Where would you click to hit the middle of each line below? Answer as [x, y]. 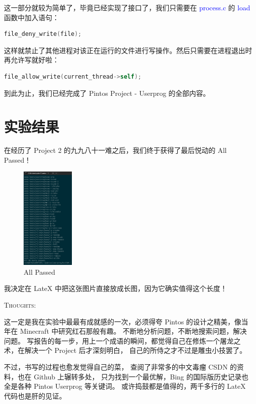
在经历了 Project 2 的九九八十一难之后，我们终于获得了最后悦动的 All [115, 150]
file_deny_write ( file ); [43, 34]
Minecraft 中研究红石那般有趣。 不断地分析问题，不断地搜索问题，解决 [133, 331]
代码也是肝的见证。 [35, 395]
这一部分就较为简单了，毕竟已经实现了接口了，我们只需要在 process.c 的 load [127, 7]
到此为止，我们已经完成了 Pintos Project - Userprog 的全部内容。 [107, 93]
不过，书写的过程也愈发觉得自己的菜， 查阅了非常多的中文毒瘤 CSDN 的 [121, 367]
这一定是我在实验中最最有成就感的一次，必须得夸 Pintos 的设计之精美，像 [123, 321]
